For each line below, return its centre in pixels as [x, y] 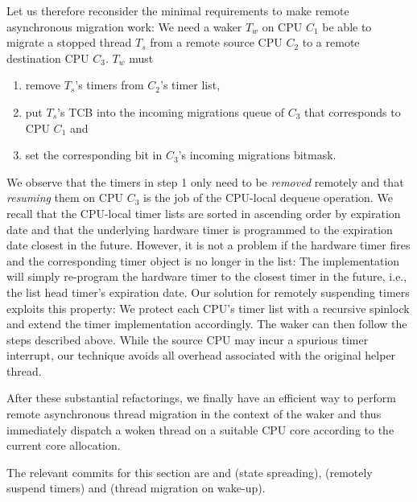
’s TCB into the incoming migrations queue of [171, 111]
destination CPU [48, 58]
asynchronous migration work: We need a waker [124, 26]
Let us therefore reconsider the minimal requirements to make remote [178, 10]
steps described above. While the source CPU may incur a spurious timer [188, 339]
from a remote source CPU [216, 42]
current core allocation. [64, 445]
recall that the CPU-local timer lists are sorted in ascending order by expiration [204, 213]
